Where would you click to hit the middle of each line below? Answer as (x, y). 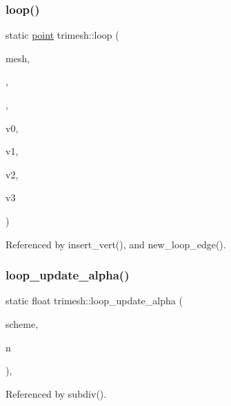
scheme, (22, 323)
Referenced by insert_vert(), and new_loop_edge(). (116, 244)
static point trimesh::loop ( (62, 35)
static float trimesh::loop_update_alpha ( (94, 301)
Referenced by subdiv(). (56, 393)
